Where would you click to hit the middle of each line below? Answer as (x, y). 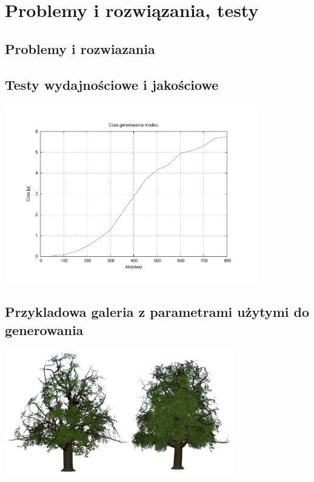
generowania (44, 329)
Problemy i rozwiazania (80, 48)
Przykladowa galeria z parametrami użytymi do (157, 312)
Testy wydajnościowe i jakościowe (112, 84)
